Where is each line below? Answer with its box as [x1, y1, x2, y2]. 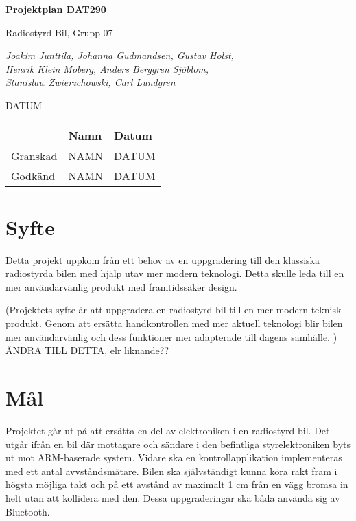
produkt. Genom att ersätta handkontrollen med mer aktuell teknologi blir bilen [5, 316, 343, 331]
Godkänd [11, 167, 56, 184]
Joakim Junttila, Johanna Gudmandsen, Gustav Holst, [5, 48, 234, 63]
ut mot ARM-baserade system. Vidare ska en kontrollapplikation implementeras [5, 450, 342, 465]
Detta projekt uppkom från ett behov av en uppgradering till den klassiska [5, 252, 320, 267]
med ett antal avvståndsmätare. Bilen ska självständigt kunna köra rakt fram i [5, 463, 337, 478]
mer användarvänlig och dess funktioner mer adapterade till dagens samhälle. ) [5, 329, 337, 344]
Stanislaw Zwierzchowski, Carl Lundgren [5, 75, 176, 89]
